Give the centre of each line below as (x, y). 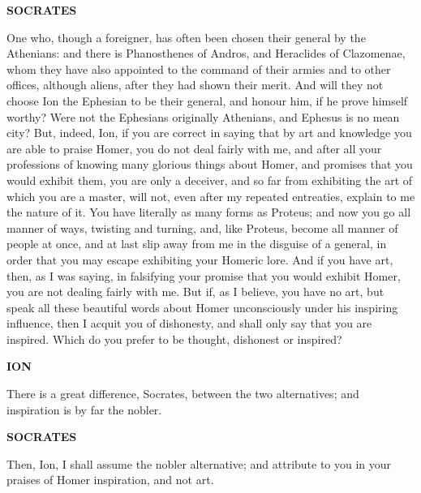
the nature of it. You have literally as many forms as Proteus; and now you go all (209, 212)
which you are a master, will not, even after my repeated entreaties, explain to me (211, 196)
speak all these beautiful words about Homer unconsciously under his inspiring (202, 307)
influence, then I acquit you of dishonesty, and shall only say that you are (189, 323)
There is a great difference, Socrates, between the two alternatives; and (183, 394)
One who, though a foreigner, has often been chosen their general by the (186, 37)
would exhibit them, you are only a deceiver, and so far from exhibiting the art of (210, 180)
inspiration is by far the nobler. (84, 409)
